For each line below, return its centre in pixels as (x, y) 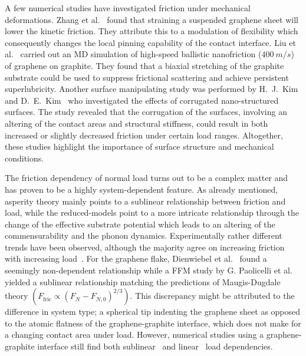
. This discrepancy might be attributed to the (212, 296)
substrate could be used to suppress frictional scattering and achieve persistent (147, 77)
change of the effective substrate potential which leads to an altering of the (140, 224)
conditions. (24, 158)
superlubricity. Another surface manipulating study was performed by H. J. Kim (152, 89)
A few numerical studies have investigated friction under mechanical (128, 8)
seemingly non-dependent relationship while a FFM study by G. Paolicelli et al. (149, 270)
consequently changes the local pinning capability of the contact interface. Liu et (150, 42)
